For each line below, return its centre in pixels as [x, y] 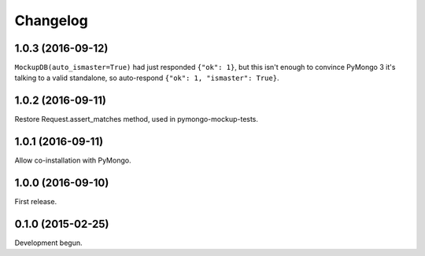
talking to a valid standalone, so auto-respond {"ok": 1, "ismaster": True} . [147, 78]
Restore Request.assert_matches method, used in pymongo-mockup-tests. [137, 119]
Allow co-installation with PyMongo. [73, 160]
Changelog [51, 20]
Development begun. [48, 243]
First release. [36, 202]
